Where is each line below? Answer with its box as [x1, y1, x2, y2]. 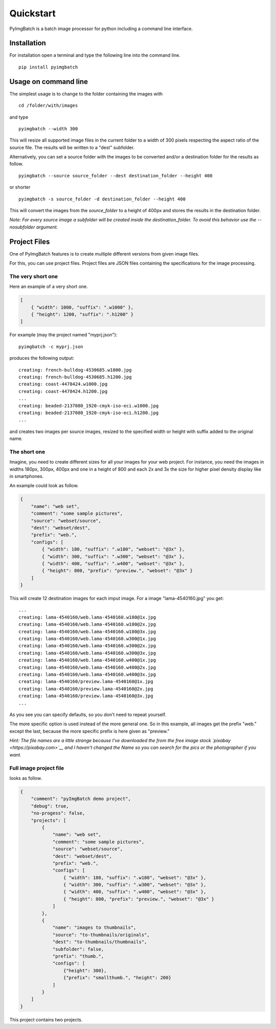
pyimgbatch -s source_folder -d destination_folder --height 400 [18, 196, 186, 202]
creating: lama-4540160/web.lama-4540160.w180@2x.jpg [18, 622, 156, 627]
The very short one [9, 272, 58, 280]
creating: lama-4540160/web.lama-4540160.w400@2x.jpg [18, 665, 156, 670]
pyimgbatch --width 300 [18, 126, 78, 131]
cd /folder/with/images [18, 103, 78, 108]
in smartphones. [9, 473, 44, 479]
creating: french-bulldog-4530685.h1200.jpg [18, 374, 132, 380]
